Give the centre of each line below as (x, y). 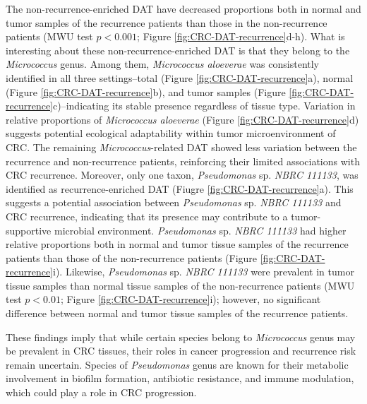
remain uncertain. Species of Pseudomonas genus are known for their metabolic (177, 364)
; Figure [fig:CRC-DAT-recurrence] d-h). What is (241, 36)
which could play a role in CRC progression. (101, 392)
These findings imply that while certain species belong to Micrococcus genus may (181, 337)
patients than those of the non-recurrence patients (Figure (132, 257)
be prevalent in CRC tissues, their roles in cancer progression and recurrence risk (181, 351)
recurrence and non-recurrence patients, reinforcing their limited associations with (183, 161)
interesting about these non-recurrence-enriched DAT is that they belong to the (178, 50)
